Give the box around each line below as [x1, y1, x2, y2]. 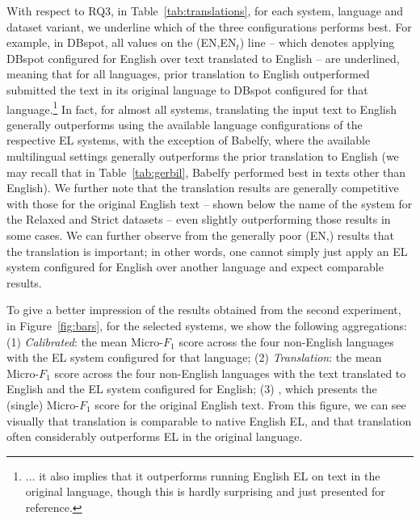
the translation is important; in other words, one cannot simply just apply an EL [6, 242, 408, 259]
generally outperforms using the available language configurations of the [6, 115, 363, 132]
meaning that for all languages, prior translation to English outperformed [6, 65, 370, 82]
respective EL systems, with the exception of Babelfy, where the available [6, 132, 371, 149]
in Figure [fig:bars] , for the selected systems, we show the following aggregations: [6, 317, 407, 333]
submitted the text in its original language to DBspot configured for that [6, 81, 368, 98]
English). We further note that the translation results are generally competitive [6, 179, 399, 196]
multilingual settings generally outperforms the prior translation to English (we [6, 148, 399, 164]
